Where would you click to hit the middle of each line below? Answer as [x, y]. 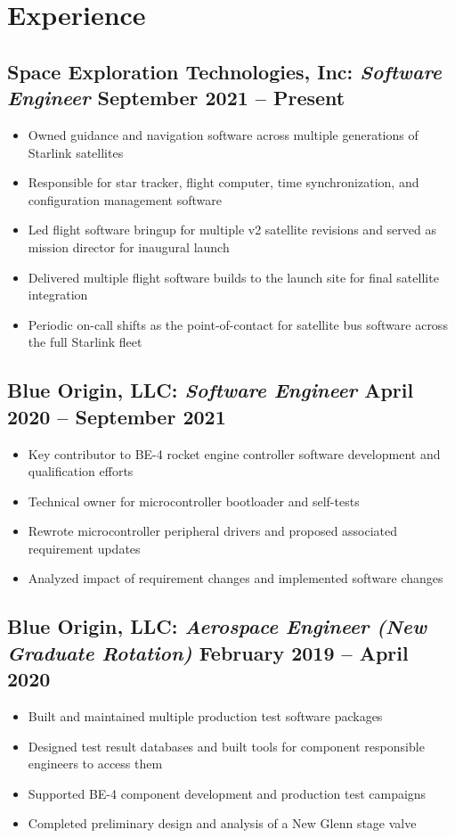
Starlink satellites [76, 152]
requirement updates [84, 548]
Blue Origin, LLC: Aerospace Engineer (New [217, 626]
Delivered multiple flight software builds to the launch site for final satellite [233, 277]
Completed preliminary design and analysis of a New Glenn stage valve [222, 823]
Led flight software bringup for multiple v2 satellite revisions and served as [232, 230]
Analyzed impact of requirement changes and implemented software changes [236, 578]
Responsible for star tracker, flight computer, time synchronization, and [223, 182]
